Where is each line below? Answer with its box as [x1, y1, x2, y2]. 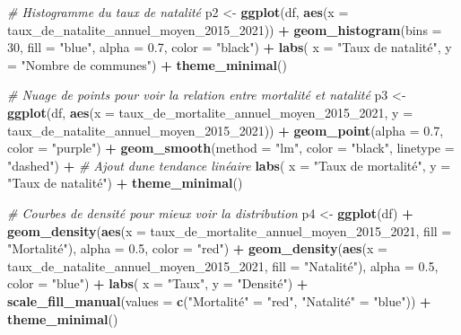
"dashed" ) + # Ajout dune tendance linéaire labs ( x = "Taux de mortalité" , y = [7, 155, 451, 174]
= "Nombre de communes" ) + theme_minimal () [7, 55, 287, 74]
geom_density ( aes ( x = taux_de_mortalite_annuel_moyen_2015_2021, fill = [7, 221, 452, 240]
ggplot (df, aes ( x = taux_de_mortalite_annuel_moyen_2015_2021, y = [7, 102, 413, 121]
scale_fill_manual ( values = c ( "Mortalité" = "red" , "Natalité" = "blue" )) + [7, 291, 431, 310]
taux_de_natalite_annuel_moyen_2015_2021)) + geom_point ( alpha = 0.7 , [7, 120, 444, 139]
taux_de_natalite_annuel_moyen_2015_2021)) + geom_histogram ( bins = [7, 20, 442, 39]
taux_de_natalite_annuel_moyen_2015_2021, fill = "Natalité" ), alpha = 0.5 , [7, 256, 439, 275]
